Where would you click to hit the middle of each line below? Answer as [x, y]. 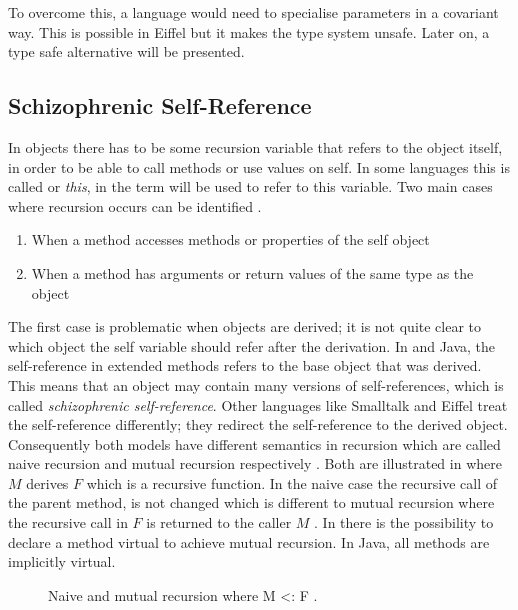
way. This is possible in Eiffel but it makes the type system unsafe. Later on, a [249, 31]
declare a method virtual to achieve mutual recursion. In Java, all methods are [249, 541]
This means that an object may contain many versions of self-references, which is [256, 384]
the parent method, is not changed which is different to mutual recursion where [251, 502]
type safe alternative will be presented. [126, 51]
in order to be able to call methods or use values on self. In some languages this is [259, 166]
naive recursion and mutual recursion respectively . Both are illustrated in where [255, 463]
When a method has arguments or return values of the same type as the [252, 272]
